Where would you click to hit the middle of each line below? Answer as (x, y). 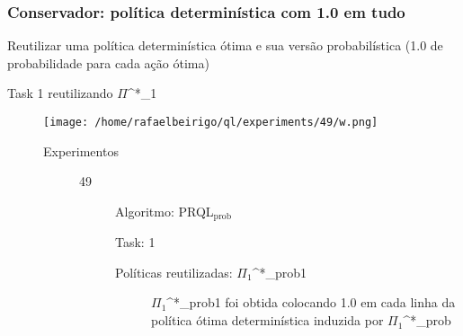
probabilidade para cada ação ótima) (108, 62)
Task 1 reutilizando (60, 93)
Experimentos (81, 150)
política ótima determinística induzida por (267, 320)
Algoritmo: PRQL (165, 211)
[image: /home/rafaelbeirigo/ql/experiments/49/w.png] (211, 122)
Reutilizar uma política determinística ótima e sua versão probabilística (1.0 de (225, 45)
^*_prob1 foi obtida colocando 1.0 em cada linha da (311, 302)
